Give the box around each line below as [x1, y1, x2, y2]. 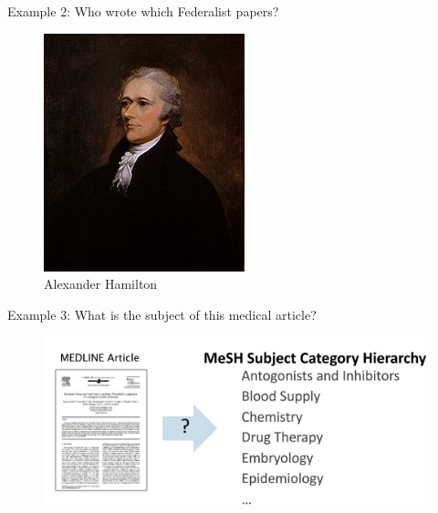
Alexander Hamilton [44, 274, 158, 293]
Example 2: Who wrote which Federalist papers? [7, 2, 279, 20]
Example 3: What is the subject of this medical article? [7, 304, 317, 323]
